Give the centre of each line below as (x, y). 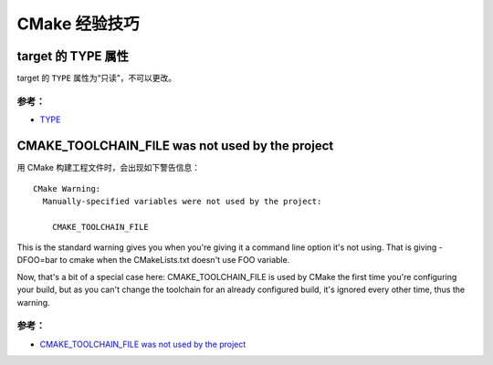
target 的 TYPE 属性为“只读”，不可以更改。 (97, 78)
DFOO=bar (37, 260)
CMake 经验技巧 (78, 24)
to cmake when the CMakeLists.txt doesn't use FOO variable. (175, 260)
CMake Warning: (67, 188)
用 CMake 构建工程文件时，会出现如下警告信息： (109, 168)
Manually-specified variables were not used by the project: (182, 201)
